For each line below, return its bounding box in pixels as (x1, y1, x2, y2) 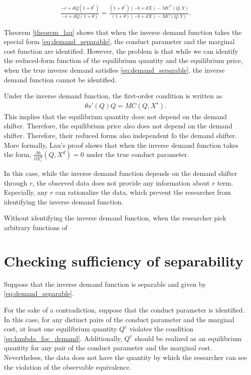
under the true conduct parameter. (86, 149, 189, 159)
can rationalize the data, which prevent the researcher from (55, 187, 231, 197)
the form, (4, 149, 31, 159)
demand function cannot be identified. (4, 74, 117, 84)
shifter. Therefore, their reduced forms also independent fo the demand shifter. (4, 130, 237, 141)
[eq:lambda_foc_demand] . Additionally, (4, 333, 122, 343)
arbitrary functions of (4, 222, 68, 233)
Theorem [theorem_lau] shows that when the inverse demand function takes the (4, 27, 242, 37)
